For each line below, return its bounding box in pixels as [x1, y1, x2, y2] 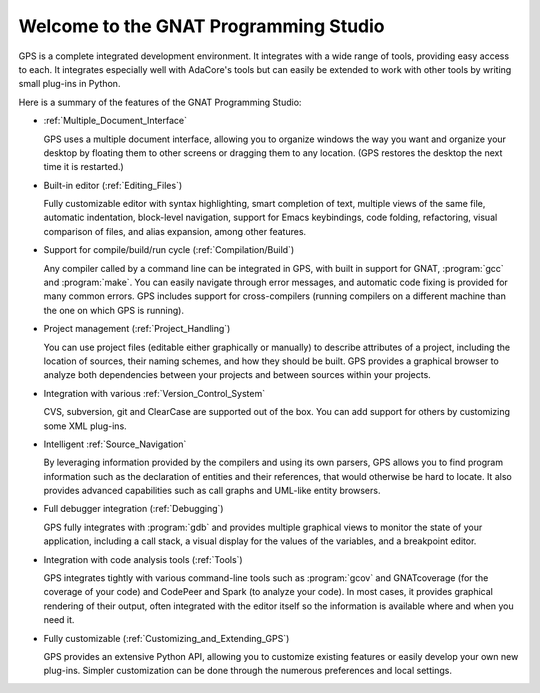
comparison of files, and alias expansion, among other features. [43, 225, 307, 237]
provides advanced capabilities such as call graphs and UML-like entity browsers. [43, 485, 381, 497]
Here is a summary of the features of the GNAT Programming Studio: [18, 96, 302, 108]
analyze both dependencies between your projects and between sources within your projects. [43, 369, 432, 381]
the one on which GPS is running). [43, 304, 185, 316]
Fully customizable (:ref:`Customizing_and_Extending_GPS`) [43, 632, 290, 644]
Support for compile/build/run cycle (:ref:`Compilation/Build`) [43, 244, 295, 256]
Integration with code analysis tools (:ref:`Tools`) [43, 553, 244, 565]
